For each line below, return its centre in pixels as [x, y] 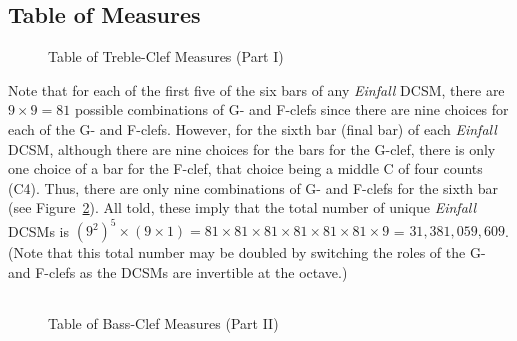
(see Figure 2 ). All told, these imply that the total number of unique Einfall [242, 207]
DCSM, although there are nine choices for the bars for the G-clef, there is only [252, 148]
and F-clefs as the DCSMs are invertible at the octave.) [178, 272]
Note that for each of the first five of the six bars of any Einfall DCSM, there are [256, 89]
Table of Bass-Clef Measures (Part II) [163, 323]
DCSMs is [39, 230]
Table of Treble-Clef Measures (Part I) [166, 56]
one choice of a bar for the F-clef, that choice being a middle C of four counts [245, 168]
